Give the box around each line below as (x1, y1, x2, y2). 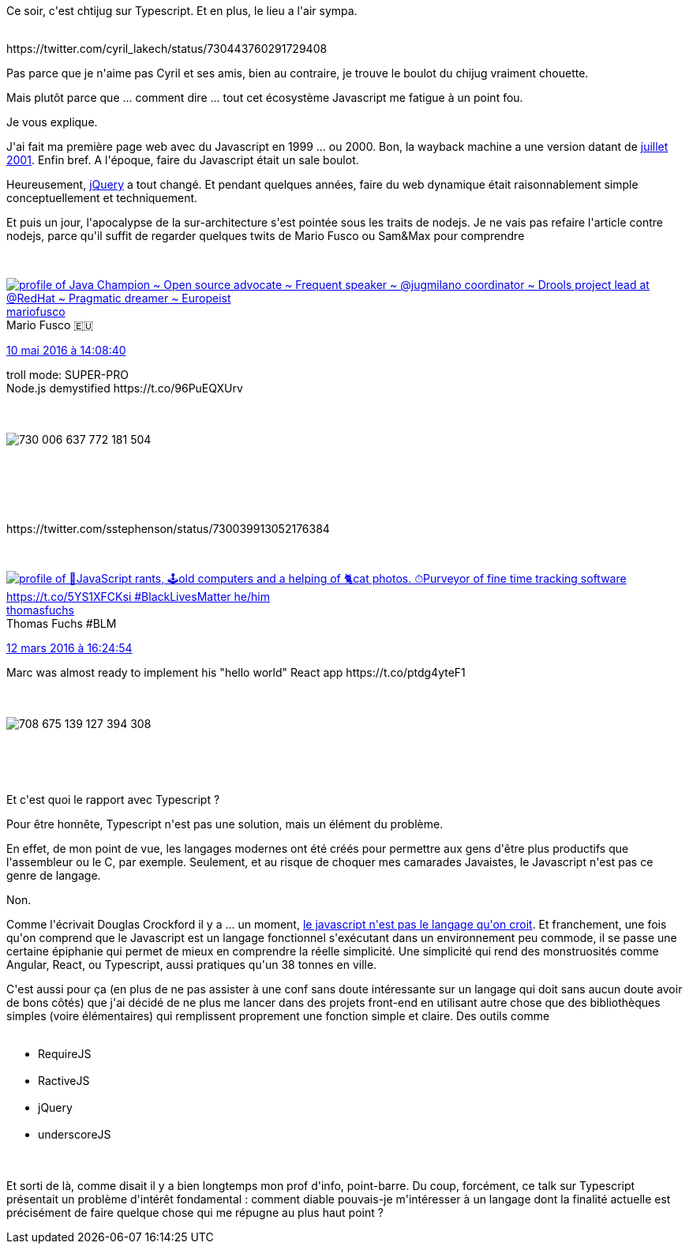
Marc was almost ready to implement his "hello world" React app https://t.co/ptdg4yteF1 (6, 666, 466, 679)
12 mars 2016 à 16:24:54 (6, 641, 133, 655)
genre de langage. (6, 869, 101, 882)
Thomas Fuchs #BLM (6, 617, 117, 630)
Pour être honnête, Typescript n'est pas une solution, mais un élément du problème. (6, 817, 444, 831)
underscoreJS (38, 1128, 111, 1141)
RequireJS (38, 1047, 92, 1060)
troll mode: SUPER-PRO (6, 368, 129, 381)
